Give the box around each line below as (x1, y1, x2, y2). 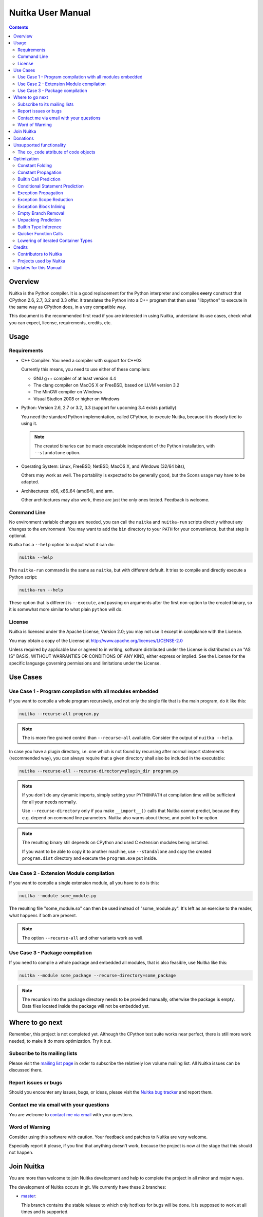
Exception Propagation (18, 190, 63, 196)
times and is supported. (21, 1209, 69, 1215)
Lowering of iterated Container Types (18, 238, 93, 243)
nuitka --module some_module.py (19, 893, 97, 899)
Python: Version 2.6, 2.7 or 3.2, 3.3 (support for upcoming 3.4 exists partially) (21, 405, 177, 411)
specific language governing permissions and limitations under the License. (9, 660, 161, 666)
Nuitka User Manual (9, 7, 91, 18)
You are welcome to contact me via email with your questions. (9, 1111, 134, 1117)
